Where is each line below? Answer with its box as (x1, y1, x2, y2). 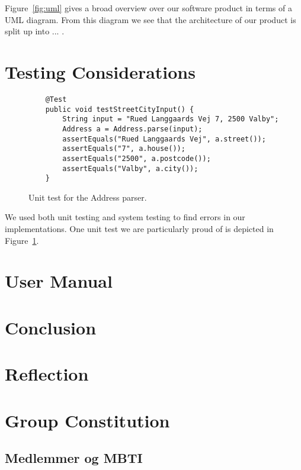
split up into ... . (5, 25, 65, 37)
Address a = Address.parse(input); (62, 124, 203, 133)
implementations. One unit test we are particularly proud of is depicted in (5, 223, 274, 234)
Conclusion (5, 315, 97, 339)
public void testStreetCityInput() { (45, 105, 194, 114)
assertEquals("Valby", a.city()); (62, 164, 198, 173)
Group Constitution (5, 408, 170, 432)
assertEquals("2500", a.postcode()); (62, 154, 211, 163)
